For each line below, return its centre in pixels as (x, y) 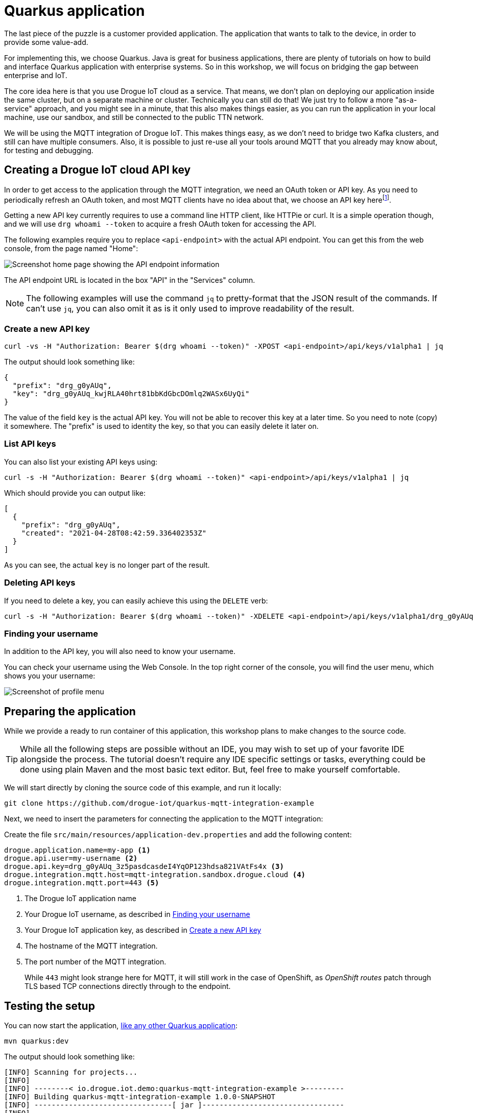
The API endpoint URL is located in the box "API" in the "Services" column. (130, 280)
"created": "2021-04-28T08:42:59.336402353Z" (114, 533)
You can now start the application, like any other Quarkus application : (121, 1025)
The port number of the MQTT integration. (96, 962)
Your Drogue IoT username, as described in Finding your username (137, 914)
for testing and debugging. (49, 150)
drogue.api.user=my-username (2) (71, 858)
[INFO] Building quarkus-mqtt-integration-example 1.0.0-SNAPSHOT (140, 1096)
